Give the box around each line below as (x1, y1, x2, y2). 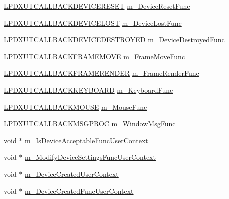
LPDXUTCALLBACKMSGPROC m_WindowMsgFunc (4, 118, 176, 129)
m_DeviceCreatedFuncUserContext (25, 185, 134, 196)
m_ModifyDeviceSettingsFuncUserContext (25, 152, 156, 162)
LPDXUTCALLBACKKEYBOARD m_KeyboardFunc (4, 84, 173, 95)
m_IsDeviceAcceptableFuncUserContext (25, 135, 148, 145)
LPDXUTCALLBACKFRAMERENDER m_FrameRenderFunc (4, 68, 199, 78)
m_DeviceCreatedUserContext (25, 168, 119, 179)
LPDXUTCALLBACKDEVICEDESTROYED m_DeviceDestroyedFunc (4, 34, 225, 45)
